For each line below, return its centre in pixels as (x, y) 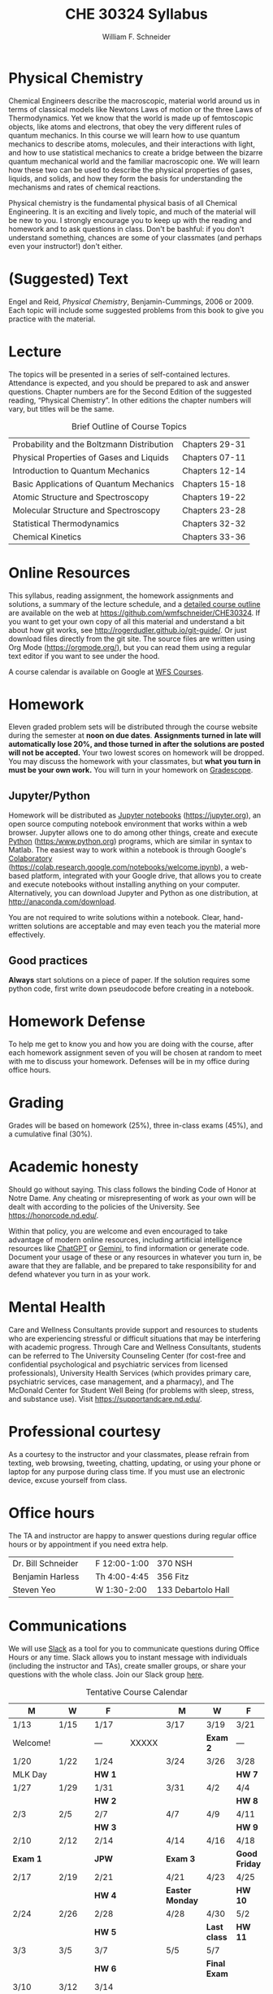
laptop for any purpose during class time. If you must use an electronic (127, 1471)
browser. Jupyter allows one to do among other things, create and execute (133, 833)
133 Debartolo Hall (193, 1590)
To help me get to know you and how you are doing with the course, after (131, 1044)
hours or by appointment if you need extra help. (88, 1544)
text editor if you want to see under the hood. (84, 656)
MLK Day (30, 1774)
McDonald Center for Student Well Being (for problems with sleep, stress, (131, 1390)
